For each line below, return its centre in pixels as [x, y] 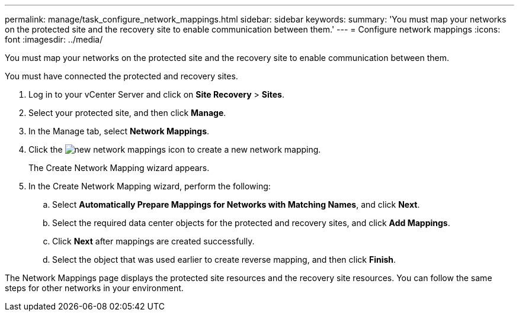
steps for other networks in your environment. [94, 288]
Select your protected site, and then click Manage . [127, 113]
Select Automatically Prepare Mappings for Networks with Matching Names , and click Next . [236, 204]
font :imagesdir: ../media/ [54, 39]
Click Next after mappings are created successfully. [153, 241]
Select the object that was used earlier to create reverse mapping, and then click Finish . [224, 259]
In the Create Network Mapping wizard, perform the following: [150, 186]
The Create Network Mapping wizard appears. [119, 168]
